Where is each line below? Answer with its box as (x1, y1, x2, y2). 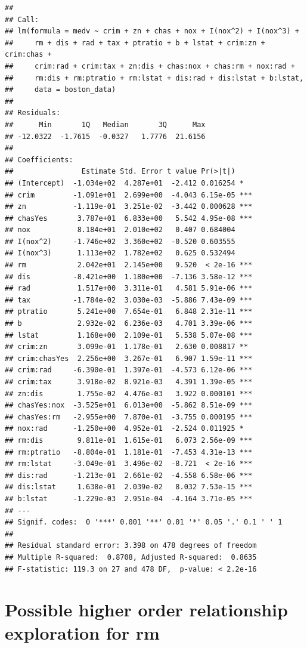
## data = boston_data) (5, 85, 116, 94)
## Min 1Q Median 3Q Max (5, 120, 206, 129)
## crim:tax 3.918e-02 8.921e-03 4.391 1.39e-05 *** (5, 378, 253, 386)
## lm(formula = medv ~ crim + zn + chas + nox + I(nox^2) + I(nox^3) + (5, 27, 299, 36)
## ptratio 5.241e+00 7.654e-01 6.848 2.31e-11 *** (5, 307, 253, 316)
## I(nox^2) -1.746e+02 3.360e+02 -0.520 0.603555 (5, 237, 235, 246)
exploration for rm (5, 621, 160, 645)
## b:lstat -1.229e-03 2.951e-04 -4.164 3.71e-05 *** (5, 494, 253, 503)
